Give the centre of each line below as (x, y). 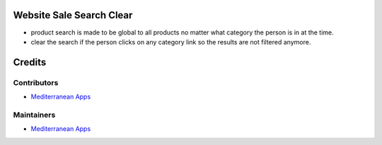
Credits (30, 62)
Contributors (36, 82)
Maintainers (34, 115)
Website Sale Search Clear (73, 15)
